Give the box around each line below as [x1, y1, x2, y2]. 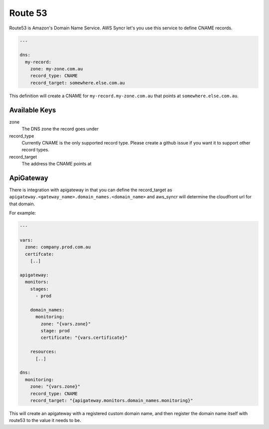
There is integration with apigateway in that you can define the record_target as [9, 187, 172, 193]
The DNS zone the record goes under [21, 126, 99, 132]
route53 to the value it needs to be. [9, 418, 82, 424]
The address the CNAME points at [21, 161, 92, 167]
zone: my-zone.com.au [30, 66, 83, 72]
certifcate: [25, 251, 54, 257]
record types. [21, 147, 50, 153]
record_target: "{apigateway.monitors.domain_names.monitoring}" [30, 398, 193, 403]
